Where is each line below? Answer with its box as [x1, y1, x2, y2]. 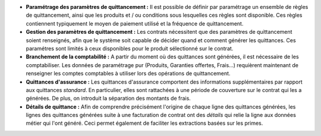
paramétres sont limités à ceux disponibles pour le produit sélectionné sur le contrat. [26, 45, 234, 52]
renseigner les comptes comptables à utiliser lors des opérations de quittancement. [26, 70, 231, 77]
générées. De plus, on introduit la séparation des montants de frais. [26, 95, 191, 102]
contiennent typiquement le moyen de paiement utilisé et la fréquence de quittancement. [26, 20, 244, 27]
